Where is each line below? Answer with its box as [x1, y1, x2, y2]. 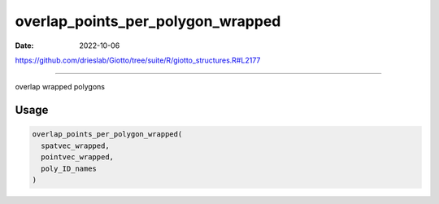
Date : [15, 41, 34, 50]
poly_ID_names [41, 163, 98, 173]
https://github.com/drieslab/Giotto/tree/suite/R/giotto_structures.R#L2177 [15, 55, 261, 65]
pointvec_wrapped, [41, 153, 114, 162]
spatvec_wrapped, [41, 141, 110, 150]
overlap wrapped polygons [15, 82, 106, 92]
